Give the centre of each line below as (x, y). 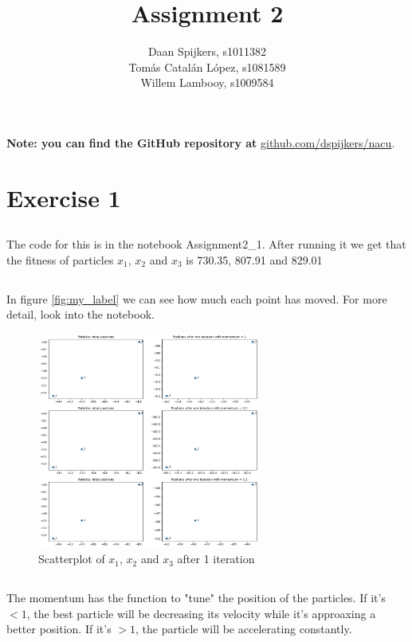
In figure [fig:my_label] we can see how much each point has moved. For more (197, 298)
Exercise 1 (64, 197)
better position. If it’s (59, 629)
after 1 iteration (216, 559)
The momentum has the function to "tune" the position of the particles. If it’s (196, 598)
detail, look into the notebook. (80, 314)
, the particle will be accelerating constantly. (243, 629)
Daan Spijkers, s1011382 (207, 51)
